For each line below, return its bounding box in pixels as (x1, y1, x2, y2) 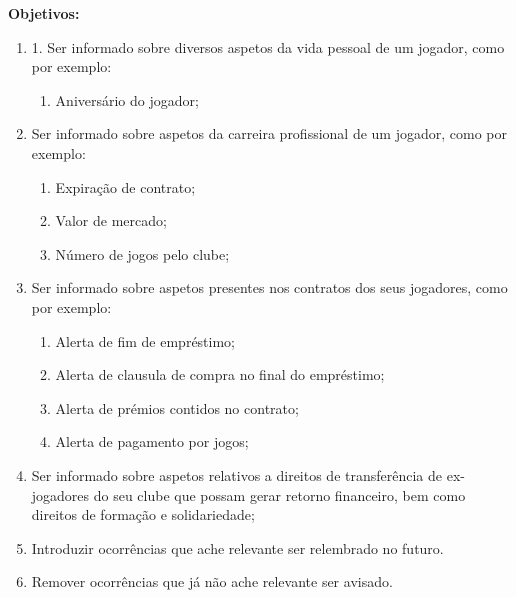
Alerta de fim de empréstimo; (55, 330, 236, 351)
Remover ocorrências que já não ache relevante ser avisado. (31, 571, 393, 592)
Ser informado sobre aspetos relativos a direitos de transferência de (31, 464, 443, 485)
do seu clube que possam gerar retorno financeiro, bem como (93, 484, 466, 505)
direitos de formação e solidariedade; (31, 504, 255, 525)
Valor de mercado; (55, 210, 167, 231)
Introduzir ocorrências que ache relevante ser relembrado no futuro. (31, 537, 444, 558)
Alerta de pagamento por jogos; (55, 431, 249, 452)
